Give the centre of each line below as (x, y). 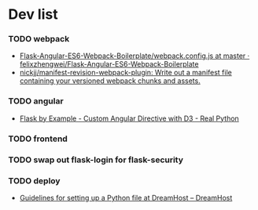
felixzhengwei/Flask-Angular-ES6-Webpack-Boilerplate (109, 64)
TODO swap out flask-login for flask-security (96, 160)
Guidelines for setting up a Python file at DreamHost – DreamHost (126, 197)
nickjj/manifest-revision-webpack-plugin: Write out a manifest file (125, 73)
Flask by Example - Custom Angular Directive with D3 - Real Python (129, 118)
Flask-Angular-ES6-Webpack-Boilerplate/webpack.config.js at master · (135, 56)
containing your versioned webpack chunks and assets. (110, 81)
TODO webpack (39, 39)
